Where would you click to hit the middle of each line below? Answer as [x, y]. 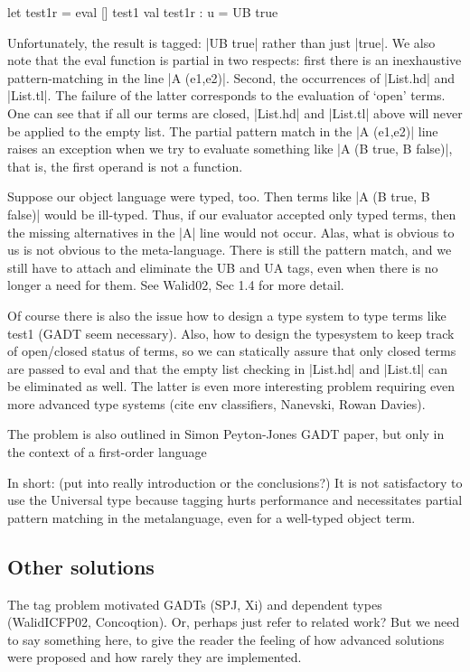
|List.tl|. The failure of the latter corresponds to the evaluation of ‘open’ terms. [226, 95]
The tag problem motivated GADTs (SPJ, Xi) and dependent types [195, 604]
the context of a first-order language [107, 452]
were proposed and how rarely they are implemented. [155, 657]
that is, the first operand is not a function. [125, 166]
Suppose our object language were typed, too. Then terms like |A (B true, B [219, 196]
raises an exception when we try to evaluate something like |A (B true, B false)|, [230, 149]
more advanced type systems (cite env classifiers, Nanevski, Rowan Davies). [216, 403]
